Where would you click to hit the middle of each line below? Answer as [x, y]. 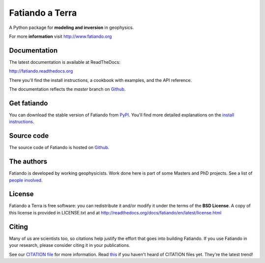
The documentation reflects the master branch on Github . [67, 89]
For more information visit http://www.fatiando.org [61, 36]
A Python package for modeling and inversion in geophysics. [72, 27]
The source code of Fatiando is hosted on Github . [59, 148]
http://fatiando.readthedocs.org [41, 71]
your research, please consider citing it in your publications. [69, 245]
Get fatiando [28, 103]
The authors [28, 162]
